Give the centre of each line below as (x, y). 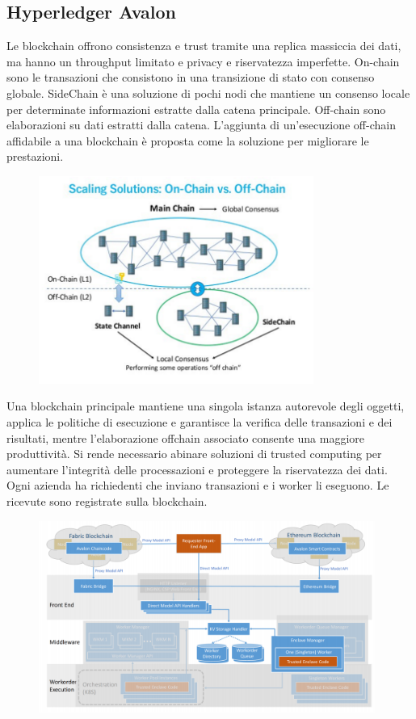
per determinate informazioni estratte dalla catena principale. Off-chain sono (196, 109)
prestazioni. (35, 156)
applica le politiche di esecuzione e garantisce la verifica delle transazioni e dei (200, 421)
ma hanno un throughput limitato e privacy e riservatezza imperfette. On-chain (203, 61)
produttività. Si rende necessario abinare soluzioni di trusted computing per (194, 454)
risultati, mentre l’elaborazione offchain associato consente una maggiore (186, 437)
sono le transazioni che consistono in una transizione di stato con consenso (191, 77)
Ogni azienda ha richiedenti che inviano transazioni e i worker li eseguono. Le (198, 485)
